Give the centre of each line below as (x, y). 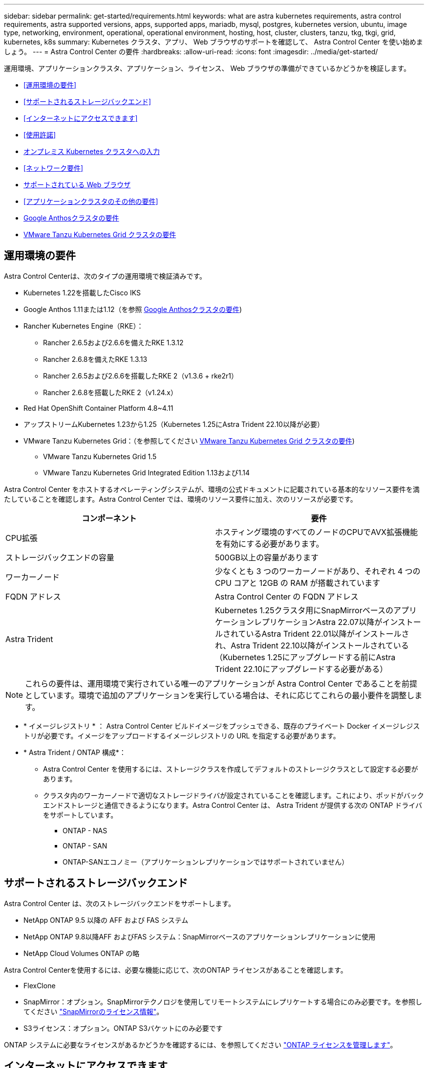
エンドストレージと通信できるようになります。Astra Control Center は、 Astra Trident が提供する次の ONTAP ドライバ (233, 805)
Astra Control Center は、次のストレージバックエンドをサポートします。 (119, 903)
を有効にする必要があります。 (269, 544)
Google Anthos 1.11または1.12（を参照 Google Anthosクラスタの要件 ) (133, 309)
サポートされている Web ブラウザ (77, 185)
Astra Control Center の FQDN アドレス (287, 596)
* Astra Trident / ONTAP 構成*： (75, 752)
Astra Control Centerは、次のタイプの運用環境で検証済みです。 (105, 276)
